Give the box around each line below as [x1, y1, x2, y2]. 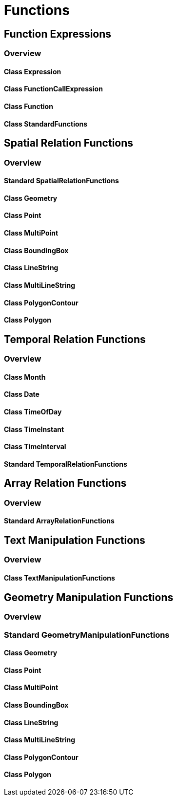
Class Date [4, 390, 39, 399]
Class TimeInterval [4, 442, 66, 451]
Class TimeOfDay [4, 407, 62, 416]
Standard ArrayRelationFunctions [4, 517, 115, 525]
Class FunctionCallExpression [4, 85, 103, 93]
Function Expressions [4, 27, 112, 40]
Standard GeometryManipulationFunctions [4, 629, 170, 640]
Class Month [4, 372, 46, 381]
